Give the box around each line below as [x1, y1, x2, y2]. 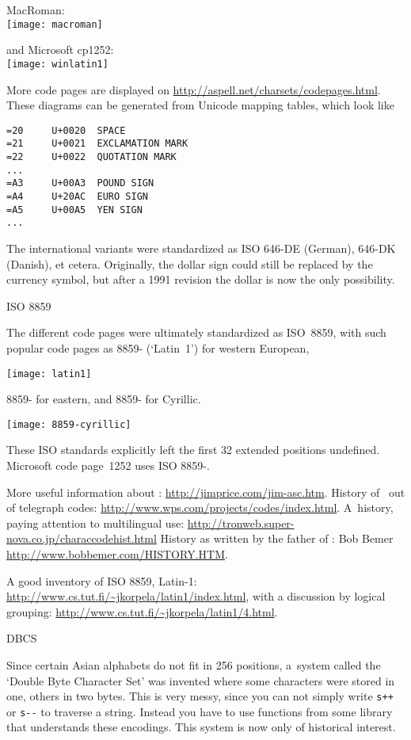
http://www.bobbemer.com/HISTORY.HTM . [6, 545, 228, 562]
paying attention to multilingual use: [6, 514, 185, 531]
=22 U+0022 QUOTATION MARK [6, 151, 177, 162]
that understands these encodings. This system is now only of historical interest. [6, 719, 396, 735]
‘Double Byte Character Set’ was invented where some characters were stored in [6, 672, 395, 689]
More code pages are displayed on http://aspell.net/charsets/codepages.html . [6, 81, 381, 97]
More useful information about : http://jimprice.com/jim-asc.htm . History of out [6, 483, 405, 500]
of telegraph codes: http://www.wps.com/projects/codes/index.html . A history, [6, 499, 394, 516]
